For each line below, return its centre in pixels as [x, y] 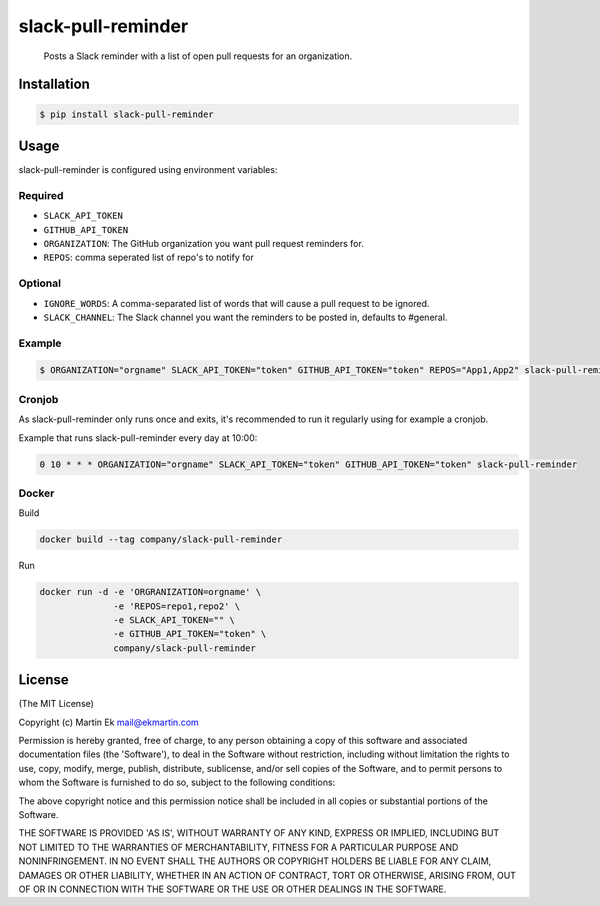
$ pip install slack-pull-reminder [126, 114]
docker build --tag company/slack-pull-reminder [161, 539]
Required [41, 195]
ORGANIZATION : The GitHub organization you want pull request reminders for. [203, 243]
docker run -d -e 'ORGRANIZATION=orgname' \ [150, 592]
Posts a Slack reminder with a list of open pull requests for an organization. [198, 56]
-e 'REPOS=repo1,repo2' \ [176, 606]
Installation [54, 84]
